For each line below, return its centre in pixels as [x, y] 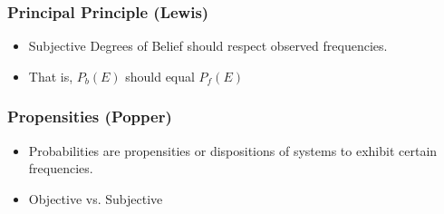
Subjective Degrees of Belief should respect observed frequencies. [208, 46]
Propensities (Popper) [90, 117]
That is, [51, 76]
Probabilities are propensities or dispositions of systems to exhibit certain [233, 150]
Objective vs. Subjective [96, 198]
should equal [160, 76]
